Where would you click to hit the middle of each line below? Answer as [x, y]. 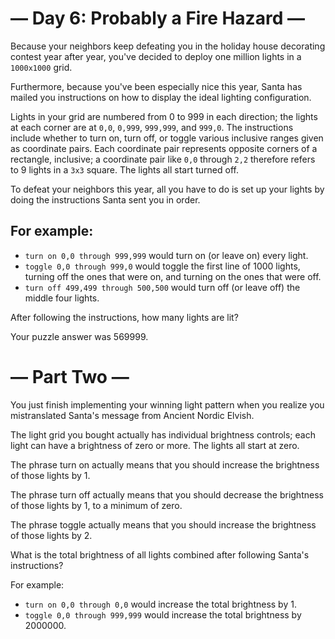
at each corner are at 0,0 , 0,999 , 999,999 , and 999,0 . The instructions [152, 127]
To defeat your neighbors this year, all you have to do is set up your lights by [167, 189]
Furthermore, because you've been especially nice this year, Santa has [156, 86]
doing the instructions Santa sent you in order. [105, 199]
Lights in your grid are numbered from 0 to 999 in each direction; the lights [164, 116]
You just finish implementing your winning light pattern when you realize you [167, 404]
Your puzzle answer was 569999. [79, 336]
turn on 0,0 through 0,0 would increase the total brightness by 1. [160, 604]
